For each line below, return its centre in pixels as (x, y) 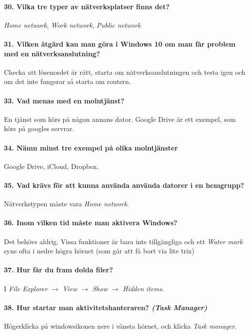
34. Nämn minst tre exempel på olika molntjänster (91, 147)
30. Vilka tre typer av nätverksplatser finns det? (87, 6)
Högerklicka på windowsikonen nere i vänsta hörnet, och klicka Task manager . (120, 326)
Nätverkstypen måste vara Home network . (67, 204)
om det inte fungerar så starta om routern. (67, 81)
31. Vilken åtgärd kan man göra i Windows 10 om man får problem (120, 43)
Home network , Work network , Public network (72, 25)
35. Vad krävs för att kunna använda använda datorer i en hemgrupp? (124, 185)
